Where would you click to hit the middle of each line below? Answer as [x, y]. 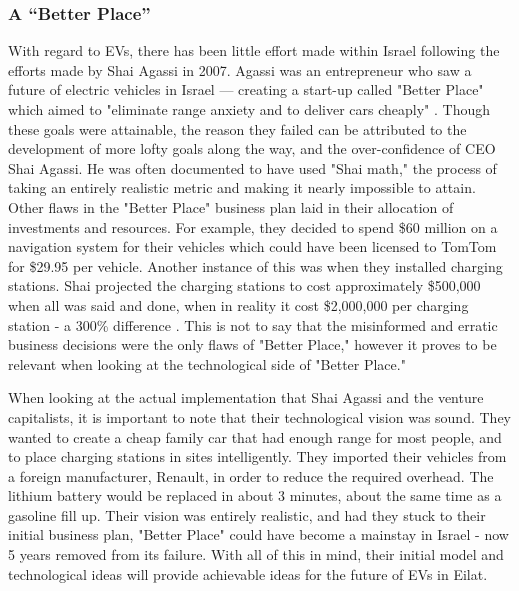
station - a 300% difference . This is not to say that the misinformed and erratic [253, 324]
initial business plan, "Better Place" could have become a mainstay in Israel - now [258, 534]
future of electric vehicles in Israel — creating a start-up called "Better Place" [246, 89]
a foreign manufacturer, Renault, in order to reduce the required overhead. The [251, 475]
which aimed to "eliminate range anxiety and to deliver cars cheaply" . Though [249, 109]
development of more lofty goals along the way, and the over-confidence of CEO [252, 148]
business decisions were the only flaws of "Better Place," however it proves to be [252, 344]
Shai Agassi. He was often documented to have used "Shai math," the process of [252, 167]
